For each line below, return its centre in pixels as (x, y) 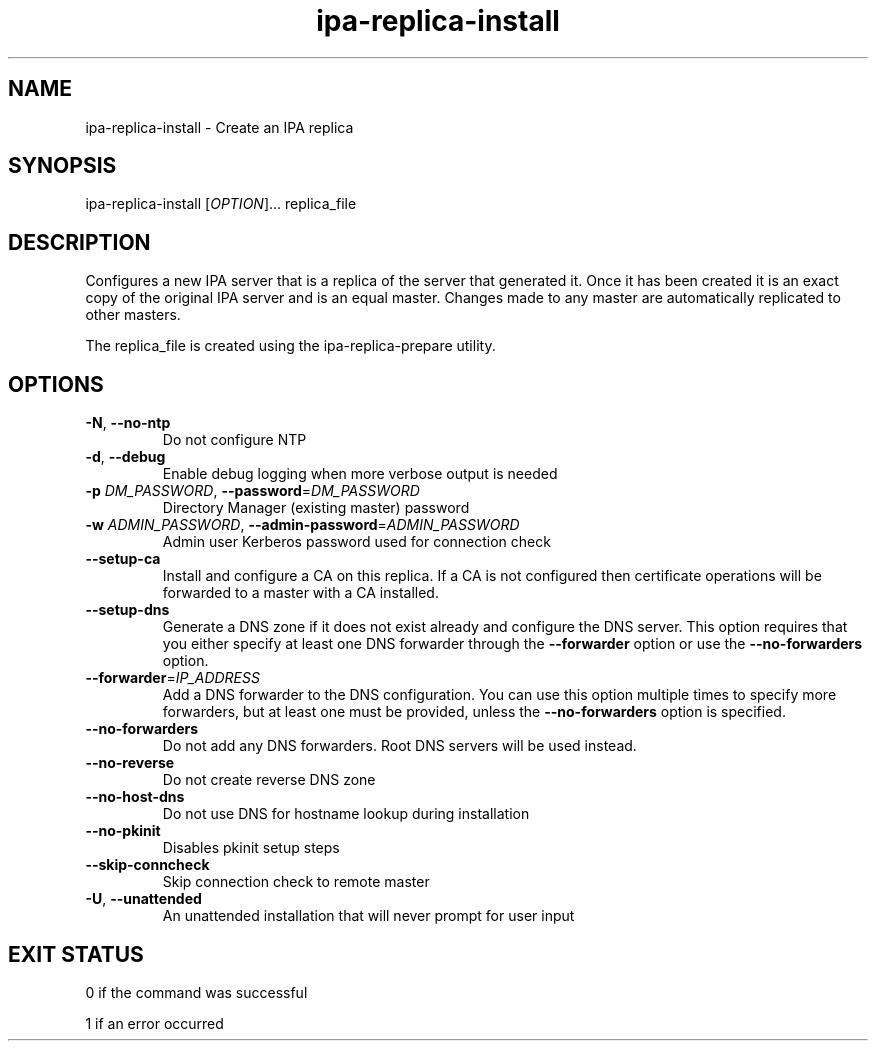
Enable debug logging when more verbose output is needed (360, 474)
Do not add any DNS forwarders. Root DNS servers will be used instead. (399, 746)
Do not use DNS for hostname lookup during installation (346, 814)
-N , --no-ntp (128, 423)
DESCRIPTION (79, 242)
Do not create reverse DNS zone (269, 780)
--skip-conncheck (147, 865)
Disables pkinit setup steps (251, 848)
